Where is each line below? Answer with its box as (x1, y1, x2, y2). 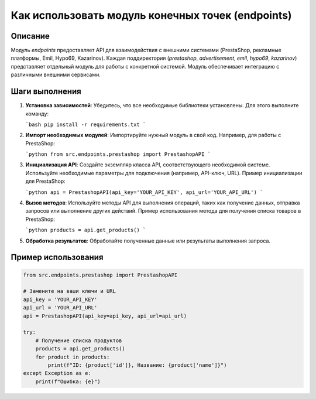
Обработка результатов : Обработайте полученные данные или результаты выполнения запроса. (25, 237, 271, 244)
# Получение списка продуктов (35, 337, 122, 344)
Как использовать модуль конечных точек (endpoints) (11, 9, 292, 22)
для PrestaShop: (25, 178, 66, 185)
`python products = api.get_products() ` (25, 227, 146, 234)
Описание (11, 31, 50, 41)
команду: (25, 110, 49, 117)
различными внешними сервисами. (11, 71, 101, 79)
